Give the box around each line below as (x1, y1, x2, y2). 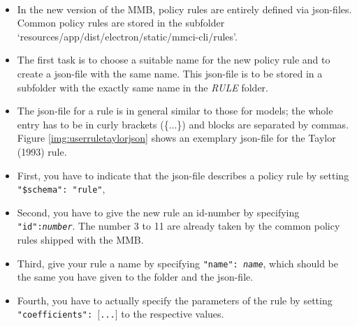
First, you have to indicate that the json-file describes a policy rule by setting (17, 168, 349, 182)
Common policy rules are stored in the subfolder (17, 15, 225, 30)
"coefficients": (17, 310, 93, 320)
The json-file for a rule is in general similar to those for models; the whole (17, 103, 333, 118)
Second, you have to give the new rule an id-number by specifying (17, 205, 300, 219)
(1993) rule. (17, 144, 67, 158)
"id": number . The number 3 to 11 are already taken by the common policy (17, 218, 340, 233)
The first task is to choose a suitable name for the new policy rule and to (17, 52, 330, 67)
